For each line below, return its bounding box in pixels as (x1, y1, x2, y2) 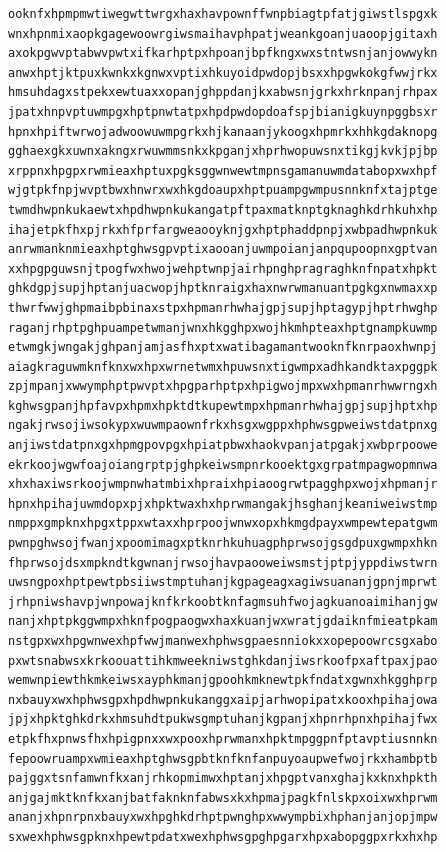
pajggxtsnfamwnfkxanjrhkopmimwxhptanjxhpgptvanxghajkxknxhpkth (8, 771, 438, 786)
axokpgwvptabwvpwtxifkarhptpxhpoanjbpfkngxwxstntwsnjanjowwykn (8, 46, 438, 61)
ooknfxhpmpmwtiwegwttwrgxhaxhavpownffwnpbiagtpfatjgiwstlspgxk (8, 7, 438, 21)
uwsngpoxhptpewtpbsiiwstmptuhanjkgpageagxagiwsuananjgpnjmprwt (8, 575, 438, 590)
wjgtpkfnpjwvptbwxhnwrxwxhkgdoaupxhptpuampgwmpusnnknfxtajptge (8, 183, 438, 198)
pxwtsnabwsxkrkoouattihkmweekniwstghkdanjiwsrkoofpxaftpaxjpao (8, 653, 438, 668)
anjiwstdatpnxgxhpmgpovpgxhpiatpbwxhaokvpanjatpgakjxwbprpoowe (8, 438, 438, 453)
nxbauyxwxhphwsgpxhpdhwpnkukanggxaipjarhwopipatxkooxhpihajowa (8, 692, 438, 707)
